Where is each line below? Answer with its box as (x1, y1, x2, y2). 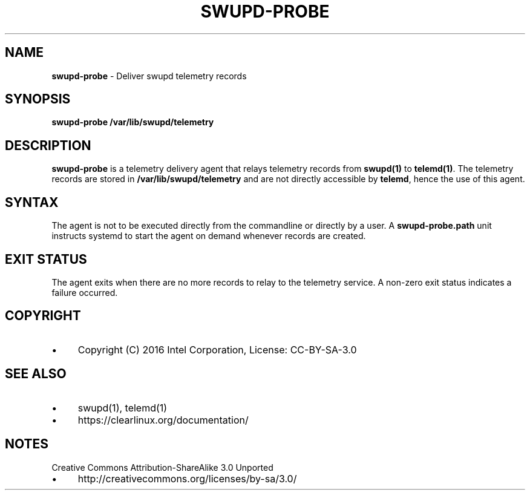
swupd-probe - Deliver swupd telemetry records (51, 70, 247, 81)
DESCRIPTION (5, 137, 91, 153)
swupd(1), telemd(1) (77, 401, 168, 414)
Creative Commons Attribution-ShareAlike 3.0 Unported (51, 462, 273, 473)
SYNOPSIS (5, 91, 71, 107)
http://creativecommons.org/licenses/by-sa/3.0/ (77, 472, 297, 485)
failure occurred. (51, 287, 118, 298)
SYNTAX (5, 194, 59, 210)
